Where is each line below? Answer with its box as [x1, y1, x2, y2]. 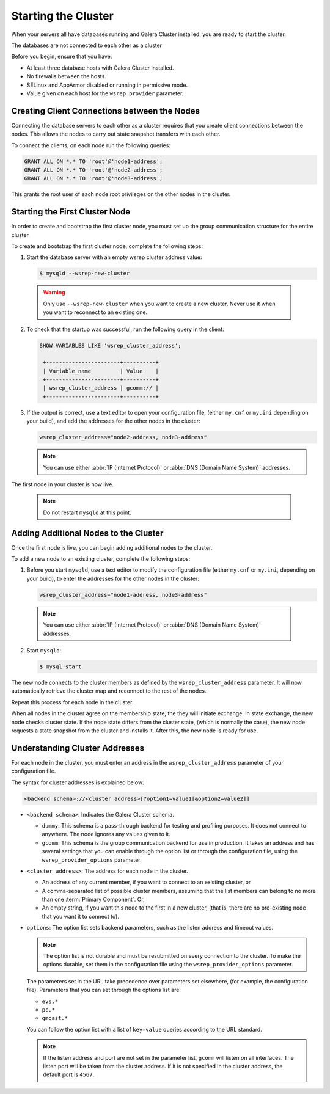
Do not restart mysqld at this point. [43, 509, 131, 516]
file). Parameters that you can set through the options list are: [26, 986, 182, 994]
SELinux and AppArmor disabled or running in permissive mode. [26, 81, 188, 89]
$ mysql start [39, 663, 82, 670]
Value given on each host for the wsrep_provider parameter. [26, 89, 184, 97]
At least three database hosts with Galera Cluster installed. [26, 64, 174, 71]
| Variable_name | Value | [43, 367, 159, 374]
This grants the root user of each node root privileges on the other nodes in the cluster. [11, 191, 231, 198]
